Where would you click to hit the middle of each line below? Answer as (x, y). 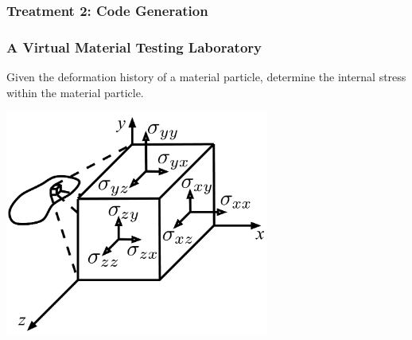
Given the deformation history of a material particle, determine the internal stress (206, 77)
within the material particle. (75, 92)
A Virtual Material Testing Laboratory (134, 47)
